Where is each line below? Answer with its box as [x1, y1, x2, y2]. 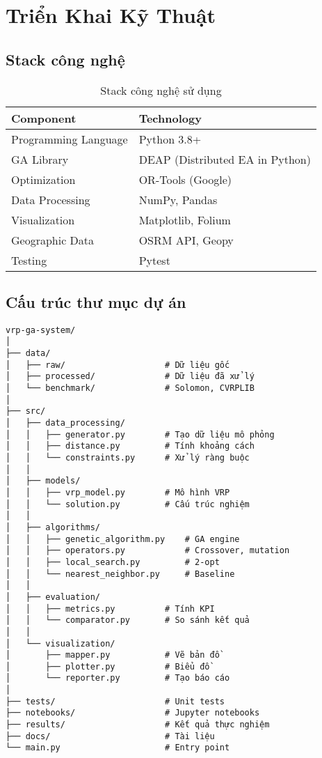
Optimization [11, 171, 76, 187]
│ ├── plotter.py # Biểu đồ [6, 661, 210, 672]
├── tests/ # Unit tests [6, 696, 225, 706]
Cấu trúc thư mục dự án [6, 291, 186, 312]
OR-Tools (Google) [138, 171, 232, 187]
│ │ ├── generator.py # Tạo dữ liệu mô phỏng [6, 429, 275, 440]
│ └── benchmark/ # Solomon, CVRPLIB [6, 383, 255, 394]
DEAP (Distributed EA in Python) [138, 150, 311, 167]
